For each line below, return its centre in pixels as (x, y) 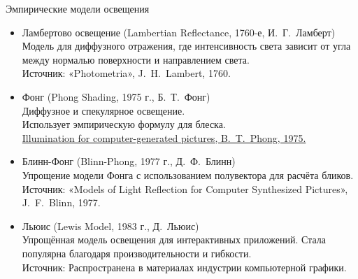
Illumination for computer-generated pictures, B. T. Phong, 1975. (164, 137)
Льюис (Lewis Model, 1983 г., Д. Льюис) (110, 226)
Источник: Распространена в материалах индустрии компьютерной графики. (184, 267)
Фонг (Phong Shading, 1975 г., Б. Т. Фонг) (116, 96)
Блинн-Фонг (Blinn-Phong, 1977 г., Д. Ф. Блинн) (129, 161)
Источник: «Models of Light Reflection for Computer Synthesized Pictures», (185, 188)
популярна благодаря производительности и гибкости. (137, 253)
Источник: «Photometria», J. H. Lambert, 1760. (126, 73)
